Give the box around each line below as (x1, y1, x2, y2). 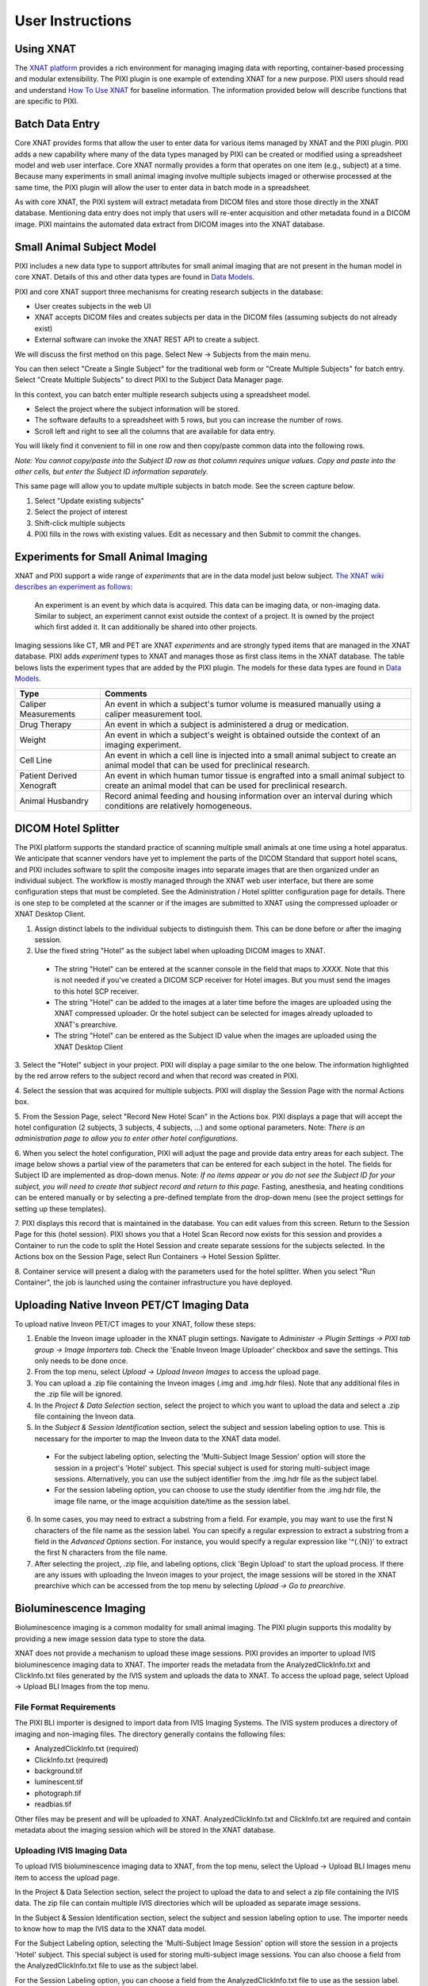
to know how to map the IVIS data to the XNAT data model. (14, 1924, 207, 1934)
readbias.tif (34, 1799, 72, 1809)
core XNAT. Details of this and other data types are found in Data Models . (14, 272, 255, 282)
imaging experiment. (104, 740, 182, 751)
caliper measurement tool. (104, 709, 203, 720)
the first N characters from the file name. (34, 1547, 168, 1557)
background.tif (34, 1766, 83, 1775)
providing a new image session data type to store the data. (14, 1633, 206, 1644)
